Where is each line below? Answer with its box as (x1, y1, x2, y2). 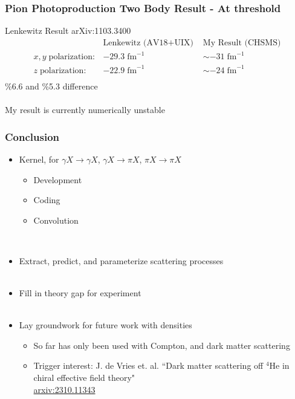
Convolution (33, 213, 79, 226)
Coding (33, 193, 60, 206)
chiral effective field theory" (33, 371, 135, 384)
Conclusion (5, 129, 59, 144)
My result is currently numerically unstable (5, 103, 165, 116)
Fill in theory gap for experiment (19, 287, 141, 299)
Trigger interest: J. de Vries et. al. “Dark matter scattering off (33, 359, 264, 372)
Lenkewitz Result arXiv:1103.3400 (5, 24, 131, 37)
